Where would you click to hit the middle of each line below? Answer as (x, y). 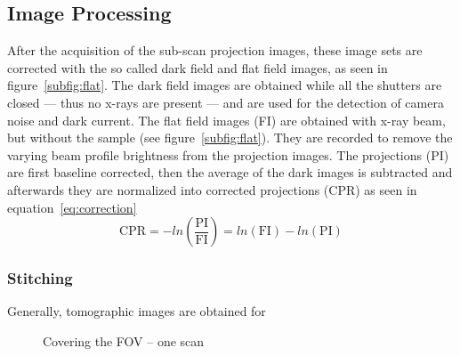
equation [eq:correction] (72, 207)
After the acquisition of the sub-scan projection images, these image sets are (215, 50)
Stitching (40, 278)
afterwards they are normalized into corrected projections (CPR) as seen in (212, 189)
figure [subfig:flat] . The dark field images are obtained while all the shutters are (225, 85)
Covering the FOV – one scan (124, 340)
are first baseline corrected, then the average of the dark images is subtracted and (230, 172)
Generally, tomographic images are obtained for (137, 311)
